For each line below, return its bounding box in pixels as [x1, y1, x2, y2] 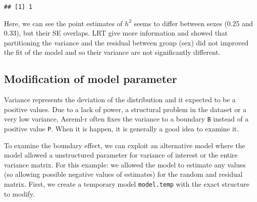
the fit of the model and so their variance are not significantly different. [4, 47, 221, 57]
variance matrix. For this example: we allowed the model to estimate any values [4, 159, 246, 169]
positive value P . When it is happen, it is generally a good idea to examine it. [4, 123, 239, 134]
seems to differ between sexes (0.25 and [134, 18, 253, 28]
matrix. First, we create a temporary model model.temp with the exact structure [4, 179, 250, 189]
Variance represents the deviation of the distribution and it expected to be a [4, 94, 236, 105]
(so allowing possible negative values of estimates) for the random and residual [4, 169, 243, 179]
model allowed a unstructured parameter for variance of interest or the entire [4, 150, 238, 160]
